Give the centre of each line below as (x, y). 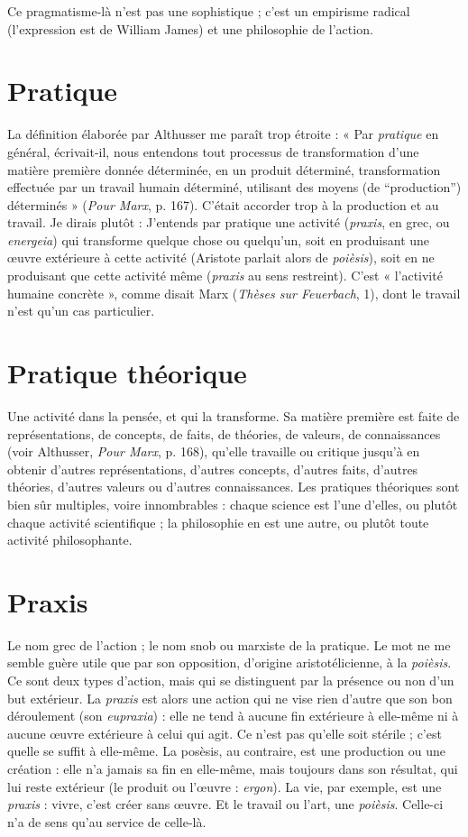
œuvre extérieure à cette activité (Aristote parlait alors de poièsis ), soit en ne (221, 258)
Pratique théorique (127, 373)
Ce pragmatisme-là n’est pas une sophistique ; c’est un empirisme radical (209, 11)
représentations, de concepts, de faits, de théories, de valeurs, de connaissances (224, 433)
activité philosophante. (70, 540)
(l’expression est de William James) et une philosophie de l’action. (190, 28)
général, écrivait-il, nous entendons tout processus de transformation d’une (213, 151)
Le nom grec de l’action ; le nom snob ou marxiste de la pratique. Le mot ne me (229, 644)
